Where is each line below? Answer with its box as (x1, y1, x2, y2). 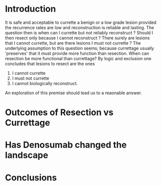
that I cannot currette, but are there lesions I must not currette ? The (5, 40, 141, 46)
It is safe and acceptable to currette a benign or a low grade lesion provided (5, 19, 157, 25)
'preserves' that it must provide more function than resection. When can (5, 50, 149, 56)
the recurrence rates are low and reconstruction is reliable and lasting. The (5, 24, 154, 30)
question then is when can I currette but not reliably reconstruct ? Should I (5, 30, 153, 35)
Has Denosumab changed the (5, 139, 127, 151)
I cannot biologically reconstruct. (12, 80, 78, 86)
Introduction (5, 3, 56, 15)
